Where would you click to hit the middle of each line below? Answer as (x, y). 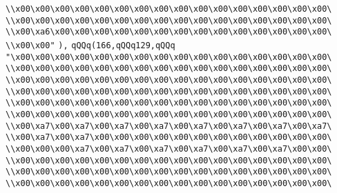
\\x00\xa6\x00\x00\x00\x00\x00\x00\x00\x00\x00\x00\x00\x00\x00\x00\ (169, 32)
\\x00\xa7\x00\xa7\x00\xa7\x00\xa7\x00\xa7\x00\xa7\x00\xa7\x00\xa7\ (169, 126)
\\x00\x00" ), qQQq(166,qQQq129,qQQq (90, 45)
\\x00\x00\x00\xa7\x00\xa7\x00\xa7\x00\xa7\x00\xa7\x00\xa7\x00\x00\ (169, 149)
